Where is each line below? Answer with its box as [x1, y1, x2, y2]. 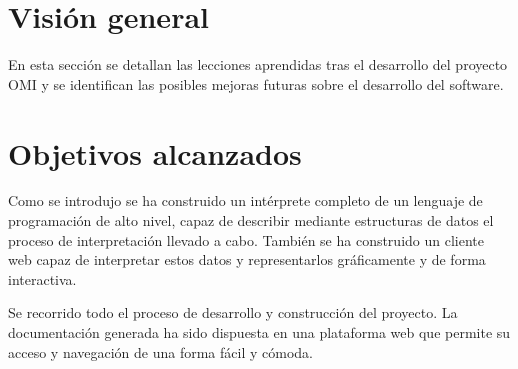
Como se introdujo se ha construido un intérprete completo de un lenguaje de [8, 190, 483, 211]
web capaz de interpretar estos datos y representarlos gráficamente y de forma [8, 249, 486, 270]
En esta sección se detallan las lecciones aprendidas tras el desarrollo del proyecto [8, 54, 508, 75]
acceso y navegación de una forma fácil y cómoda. [8, 341, 313, 362]
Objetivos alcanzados [8, 132, 302, 173]
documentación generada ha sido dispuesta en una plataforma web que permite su [8, 322, 511, 342]
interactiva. [8, 268, 77, 289]
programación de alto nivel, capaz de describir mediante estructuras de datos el [8, 210, 494, 231]
